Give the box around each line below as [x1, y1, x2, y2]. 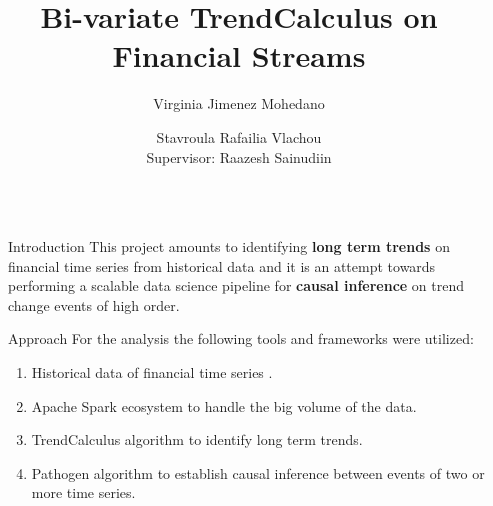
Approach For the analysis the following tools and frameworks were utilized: [8, 328, 474, 349]
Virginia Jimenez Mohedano [153, 93, 325, 114]
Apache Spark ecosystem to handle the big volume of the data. [31, 395, 417, 416]
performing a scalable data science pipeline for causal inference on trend [8, 275, 465, 296]
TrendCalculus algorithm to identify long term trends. [31, 429, 363, 450]
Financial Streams [112, 35, 366, 76]
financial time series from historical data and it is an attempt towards [8, 255, 436, 276]
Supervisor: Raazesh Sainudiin [146, 146, 332, 167]
